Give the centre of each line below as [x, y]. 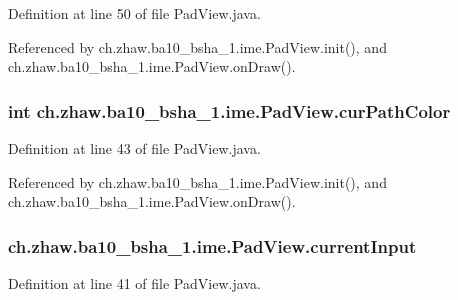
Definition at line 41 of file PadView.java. [134, 283]
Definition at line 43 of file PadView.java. [134, 148]
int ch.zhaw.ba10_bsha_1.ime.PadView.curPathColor [229, 110]
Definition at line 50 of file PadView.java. [134, 13]
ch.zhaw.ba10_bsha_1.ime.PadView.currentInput [212, 245]
